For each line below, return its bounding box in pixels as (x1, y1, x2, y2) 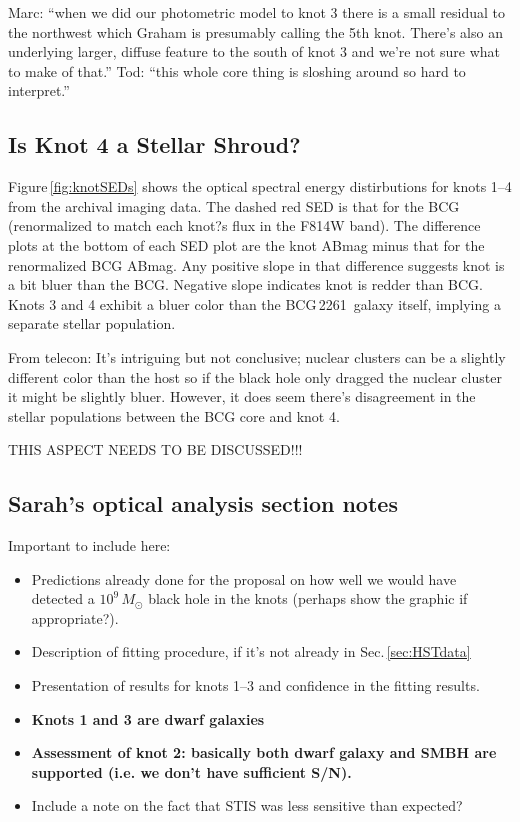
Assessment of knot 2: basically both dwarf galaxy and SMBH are (31, 742, 497, 763)
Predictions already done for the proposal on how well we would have (31, 568, 457, 589)
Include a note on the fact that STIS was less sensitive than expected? (31, 795, 463, 816)
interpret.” (8, 80, 70, 101)
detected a (31, 588, 95, 609)
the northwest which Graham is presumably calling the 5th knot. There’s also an (8, 21, 503, 42)
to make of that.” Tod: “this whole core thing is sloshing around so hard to (8, 60, 466, 81)
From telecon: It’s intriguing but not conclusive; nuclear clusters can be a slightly (8, 346, 506, 367)
